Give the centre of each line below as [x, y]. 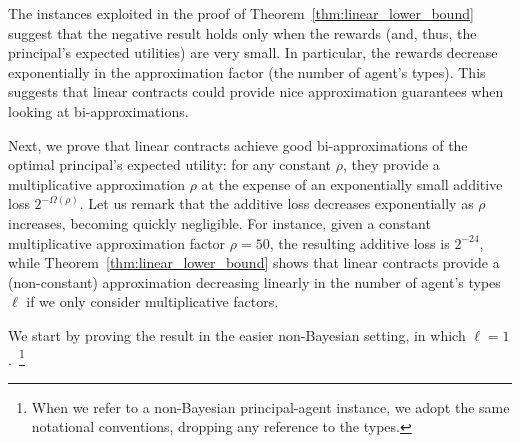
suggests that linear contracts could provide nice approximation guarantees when [256, 91]
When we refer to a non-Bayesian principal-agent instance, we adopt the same [270, 406]
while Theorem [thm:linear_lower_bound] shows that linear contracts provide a [254, 262]
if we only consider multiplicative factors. [152, 301]
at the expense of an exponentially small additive [352, 183]
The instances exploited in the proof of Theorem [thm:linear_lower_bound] [241, 13]
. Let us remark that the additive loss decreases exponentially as [276, 203]
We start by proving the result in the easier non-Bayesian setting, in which [237, 334]
